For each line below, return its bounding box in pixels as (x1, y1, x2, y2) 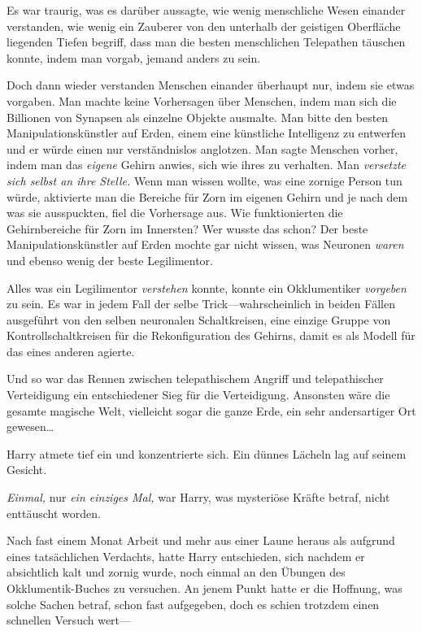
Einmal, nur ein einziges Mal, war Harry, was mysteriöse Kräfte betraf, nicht (7, 489, 390, 506)
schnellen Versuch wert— (7, 611, 132, 629)
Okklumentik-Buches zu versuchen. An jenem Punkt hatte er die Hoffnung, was (7, 580, 402, 596)
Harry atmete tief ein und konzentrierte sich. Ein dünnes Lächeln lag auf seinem (7, 445, 407, 462)
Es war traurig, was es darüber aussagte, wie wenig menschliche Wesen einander (7, 2, 406, 18)
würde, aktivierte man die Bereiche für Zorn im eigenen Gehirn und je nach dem (7, 188, 408, 205)
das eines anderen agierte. (7, 342, 135, 359)
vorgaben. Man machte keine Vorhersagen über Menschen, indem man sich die (7, 92, 397, 109)
